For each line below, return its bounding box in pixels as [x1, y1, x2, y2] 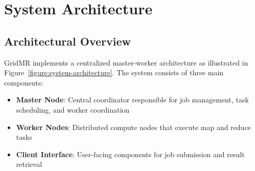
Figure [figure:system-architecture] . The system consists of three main [4, 67, 224, 78]
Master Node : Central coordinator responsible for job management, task [16, 94, 249, 105]
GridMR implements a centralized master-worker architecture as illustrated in [4, 57, 248, 68]
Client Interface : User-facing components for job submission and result [16, 148, 245, 159]
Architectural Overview [4, 33, 131, 49]
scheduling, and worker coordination [16, 104, 130, 115]
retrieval [16, 159, 42, 169]
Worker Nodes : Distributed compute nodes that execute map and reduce [16, 121, 251, 132]
